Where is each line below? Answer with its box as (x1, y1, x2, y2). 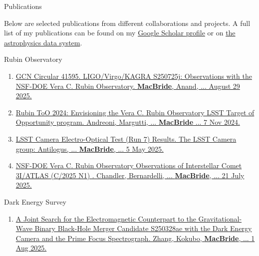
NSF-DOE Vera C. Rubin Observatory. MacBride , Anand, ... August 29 (15, 80, 240, 91)
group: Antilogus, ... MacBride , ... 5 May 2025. (15, 143, 164, 154)
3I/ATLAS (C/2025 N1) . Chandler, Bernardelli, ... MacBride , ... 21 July (15, 170, 245, 180)
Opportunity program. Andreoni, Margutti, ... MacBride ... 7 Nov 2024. (15, 117, 240, 127)
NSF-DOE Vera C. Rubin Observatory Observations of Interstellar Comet (15, 160, 242, 171)
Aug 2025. (15, 243, 47, 253)
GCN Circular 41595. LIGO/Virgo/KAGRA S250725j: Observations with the (15, 70, 252, 81)
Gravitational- (198, 213, 242, 224)
